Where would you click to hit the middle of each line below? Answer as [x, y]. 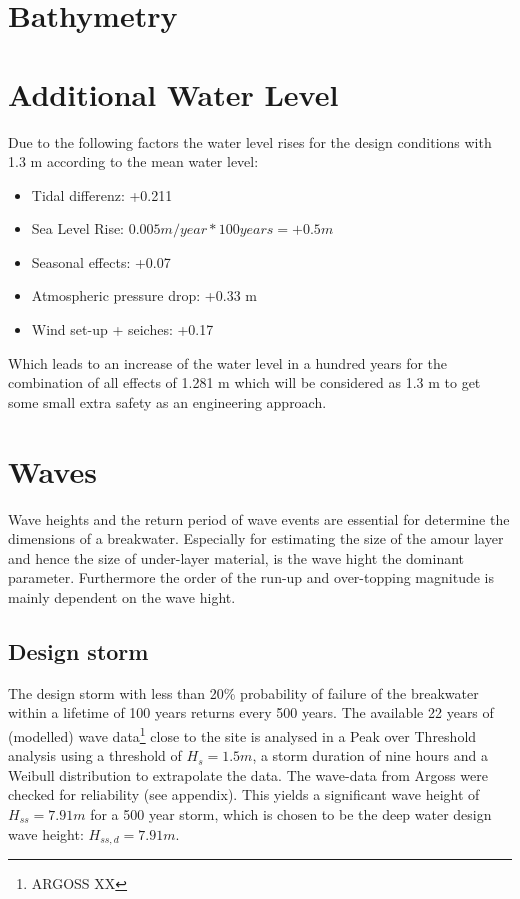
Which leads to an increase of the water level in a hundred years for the [228, 362]
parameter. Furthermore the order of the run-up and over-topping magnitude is [251, 577]
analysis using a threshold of [95, 755]
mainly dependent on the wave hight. [122, 596]
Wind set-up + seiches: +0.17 [122, 329]
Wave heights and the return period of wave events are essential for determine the [259, 518]
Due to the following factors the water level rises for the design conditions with [250, 141]
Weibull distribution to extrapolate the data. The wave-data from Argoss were [248, 774]
